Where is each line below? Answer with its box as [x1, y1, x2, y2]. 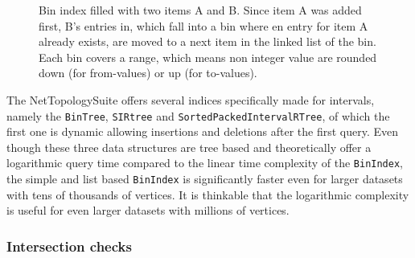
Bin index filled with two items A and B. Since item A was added [39, 2, 362, 18]
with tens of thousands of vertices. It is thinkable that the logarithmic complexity [6, 186, 409, 203]
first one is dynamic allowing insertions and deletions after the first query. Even [6, 123, 398, 140]
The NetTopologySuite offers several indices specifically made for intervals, [6, 91, 375, 108]
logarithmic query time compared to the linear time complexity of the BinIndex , [6, 154, 403, 171]
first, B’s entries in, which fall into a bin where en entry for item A [39, 17, 368, 34]
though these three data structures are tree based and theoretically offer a [6, 138, 372, 155]
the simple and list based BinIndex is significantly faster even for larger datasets [6, 170, 403, 187]
